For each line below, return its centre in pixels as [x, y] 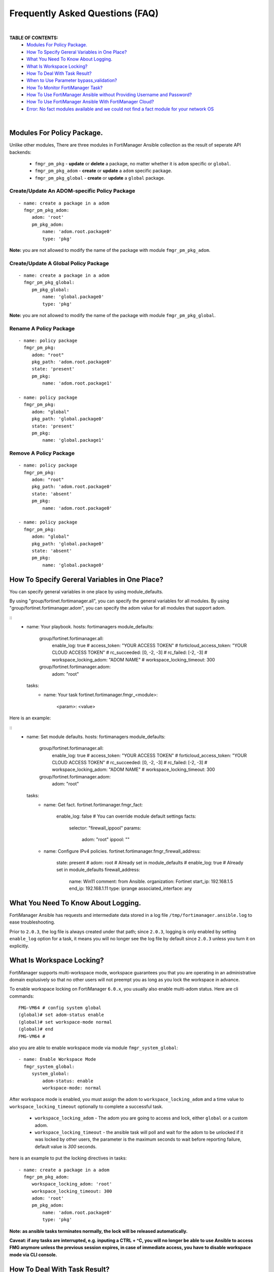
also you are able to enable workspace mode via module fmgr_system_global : [94, 1048]
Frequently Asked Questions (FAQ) [84, 13]
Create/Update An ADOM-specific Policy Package [72, 191]
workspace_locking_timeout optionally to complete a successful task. [86, 1106]
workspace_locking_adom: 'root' [72, 1184]
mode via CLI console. [33, 1255]
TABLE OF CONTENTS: [34, 38]
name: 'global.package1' [73, 440]
